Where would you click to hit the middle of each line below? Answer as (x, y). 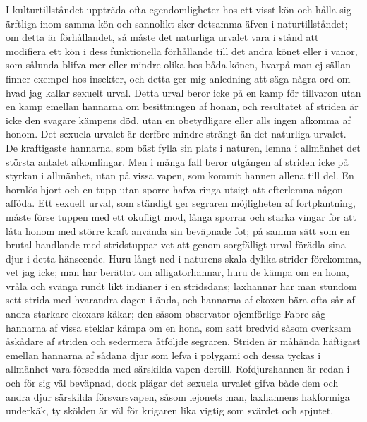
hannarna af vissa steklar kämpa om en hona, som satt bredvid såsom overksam (179, 327)
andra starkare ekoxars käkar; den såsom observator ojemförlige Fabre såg (166, 314)
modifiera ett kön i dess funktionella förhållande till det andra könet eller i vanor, (182, 50)
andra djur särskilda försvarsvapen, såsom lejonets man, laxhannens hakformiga (178, 396)
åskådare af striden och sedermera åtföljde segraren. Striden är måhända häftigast (183, 341)
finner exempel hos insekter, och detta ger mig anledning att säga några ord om (178, 78)
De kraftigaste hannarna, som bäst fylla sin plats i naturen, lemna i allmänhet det (183, 147)
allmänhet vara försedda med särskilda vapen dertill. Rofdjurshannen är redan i (178, 369)
